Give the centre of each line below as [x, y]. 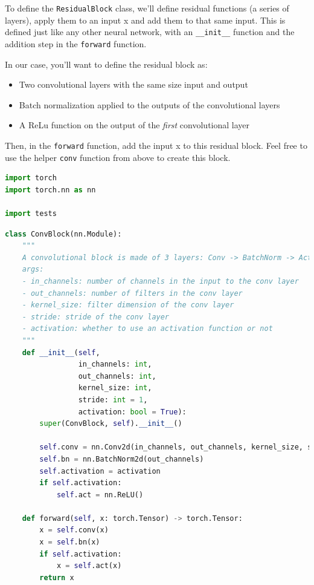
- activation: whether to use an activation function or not [147, 329]
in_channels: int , [115, 364]
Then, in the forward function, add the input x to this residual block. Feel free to [156, 145]
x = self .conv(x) [74, 530]
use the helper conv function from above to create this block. [118, 157]
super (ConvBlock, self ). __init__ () [111, 424]
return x [57, 577]
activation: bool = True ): [132, 412]
